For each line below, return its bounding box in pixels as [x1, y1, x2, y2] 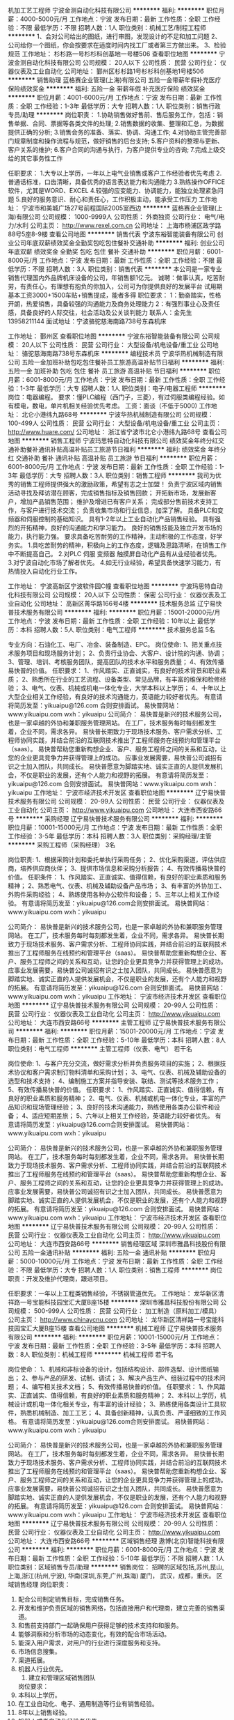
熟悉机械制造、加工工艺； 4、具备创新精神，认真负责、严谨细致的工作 [19, 1408, 221, 1417]
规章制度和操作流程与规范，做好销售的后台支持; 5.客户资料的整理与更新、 [13, 137, 224, 145]
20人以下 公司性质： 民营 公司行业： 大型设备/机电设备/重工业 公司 [21, 341, 213, 348]
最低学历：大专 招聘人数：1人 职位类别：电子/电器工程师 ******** [36, 384, 226, 392]
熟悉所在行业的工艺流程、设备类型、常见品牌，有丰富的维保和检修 [31, 675, 221, 683]
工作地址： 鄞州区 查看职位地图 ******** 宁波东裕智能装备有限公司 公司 [8, 332, 215, 340]
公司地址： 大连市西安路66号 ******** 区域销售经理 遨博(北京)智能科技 [8, 1537, 212, 1545]
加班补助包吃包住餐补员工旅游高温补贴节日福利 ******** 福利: [45, 358, 225, 366]
